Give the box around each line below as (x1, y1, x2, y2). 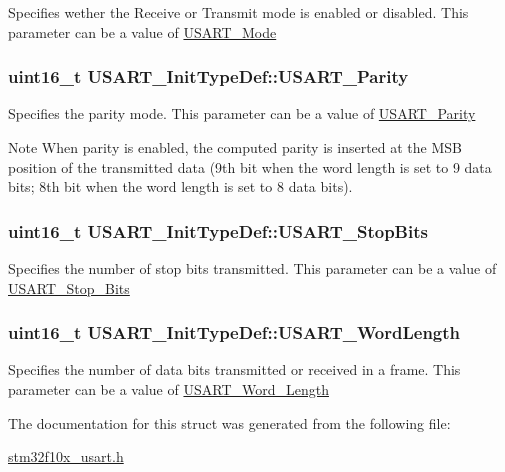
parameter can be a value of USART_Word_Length (8, 379, 329, 399)
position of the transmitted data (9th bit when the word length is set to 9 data (8, 156, 492, 177)
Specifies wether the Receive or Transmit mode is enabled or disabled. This (8, 2, 469, 22)
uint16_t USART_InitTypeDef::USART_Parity (8, 64, 409, 89)
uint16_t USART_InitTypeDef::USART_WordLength (8, 320, 461, 345)
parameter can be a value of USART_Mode (8, 21, 277, 42)
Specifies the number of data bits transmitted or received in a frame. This (8, 359, 461, 380)
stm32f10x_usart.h (8, 446, 124, 467)
